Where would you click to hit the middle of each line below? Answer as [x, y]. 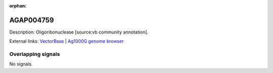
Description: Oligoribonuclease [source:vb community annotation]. [79, 32]
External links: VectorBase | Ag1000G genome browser [66, 41]
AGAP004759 [32, 20]
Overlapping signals [35, 54]
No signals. [21, 64]
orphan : [18, 6]
